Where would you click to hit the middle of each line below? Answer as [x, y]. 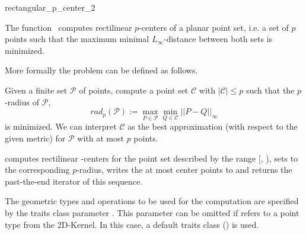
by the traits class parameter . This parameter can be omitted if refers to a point [152, 212]
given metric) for [35, 138]
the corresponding [37, 170]
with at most [101, 138]
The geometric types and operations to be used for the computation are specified [152, 201]
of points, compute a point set [134, 90]
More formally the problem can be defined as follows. [101, 70]
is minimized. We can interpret [61, 126]
